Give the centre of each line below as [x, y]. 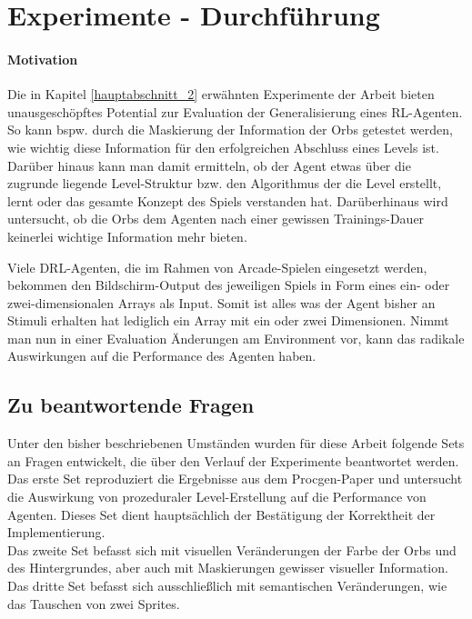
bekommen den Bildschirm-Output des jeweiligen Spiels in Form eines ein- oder [229, 285]
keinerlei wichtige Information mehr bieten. [127, 236]
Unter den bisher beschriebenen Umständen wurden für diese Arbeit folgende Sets [236, 443]
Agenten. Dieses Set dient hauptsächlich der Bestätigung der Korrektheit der [221, 514]
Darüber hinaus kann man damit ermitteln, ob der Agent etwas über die [209, 165]
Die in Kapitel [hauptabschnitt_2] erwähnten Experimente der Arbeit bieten [221, 94]
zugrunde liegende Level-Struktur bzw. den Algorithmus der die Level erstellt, [225, 183]
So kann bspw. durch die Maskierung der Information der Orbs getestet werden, [230, 130]
